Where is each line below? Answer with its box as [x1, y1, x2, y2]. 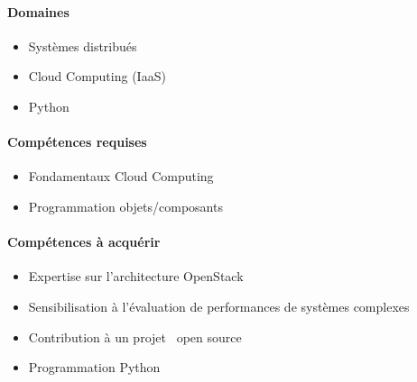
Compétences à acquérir [7, 232, 161, 251]
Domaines [7, 2, 69, 21]
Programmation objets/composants [28, 196, 223, 215]
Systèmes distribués [28, 36, 137, 55]
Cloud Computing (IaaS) [28, 67, 166, 86]
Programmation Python [28, 358, 161, 377]
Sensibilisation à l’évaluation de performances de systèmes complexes [28, 296, 410, 315]
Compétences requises [7, 132, 147, 151]
